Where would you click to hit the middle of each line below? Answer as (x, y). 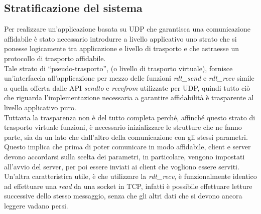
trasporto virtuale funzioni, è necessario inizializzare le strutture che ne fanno (123, 127)
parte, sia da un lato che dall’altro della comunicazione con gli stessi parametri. (126, 137)
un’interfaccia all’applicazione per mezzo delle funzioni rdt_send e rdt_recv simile (129, 78)
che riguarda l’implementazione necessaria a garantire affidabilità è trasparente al (129, 97)
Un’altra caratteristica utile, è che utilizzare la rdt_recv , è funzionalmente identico (130, 176)
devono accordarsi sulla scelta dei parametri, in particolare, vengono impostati (124, 156)
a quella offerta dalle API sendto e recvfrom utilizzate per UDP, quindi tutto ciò (127, 87)
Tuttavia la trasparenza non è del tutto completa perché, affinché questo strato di (130, 117)
